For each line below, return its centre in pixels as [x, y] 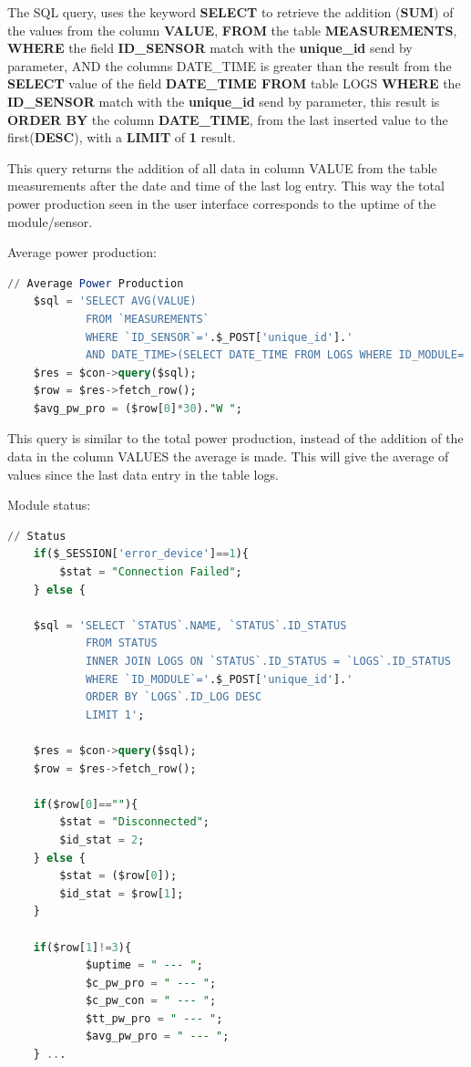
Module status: [49, 505]
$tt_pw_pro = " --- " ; [154, 1018]
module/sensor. [50, 221]
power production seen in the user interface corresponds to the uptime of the [222, 203]
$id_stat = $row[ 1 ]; [122, 893]
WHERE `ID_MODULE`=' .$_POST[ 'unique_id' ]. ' [219, 679]
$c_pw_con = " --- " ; [151, 1001]
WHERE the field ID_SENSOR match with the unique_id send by [210, 48]
